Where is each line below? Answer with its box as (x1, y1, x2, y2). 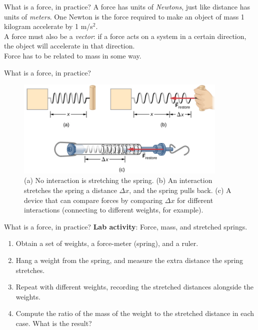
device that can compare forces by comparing (24, 194, 163, 205)
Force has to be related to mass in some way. (4, 50, 141, 60)
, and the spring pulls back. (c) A (129, 185, 231, 195)
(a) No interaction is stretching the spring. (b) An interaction (24, 175, 212, 185)
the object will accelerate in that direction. (4, 40, 135, 51)
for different (177, 194, 213, 205)
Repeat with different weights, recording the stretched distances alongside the (15, 281, 253, 292)
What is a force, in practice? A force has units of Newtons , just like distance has (4, 1, 250, 11)
